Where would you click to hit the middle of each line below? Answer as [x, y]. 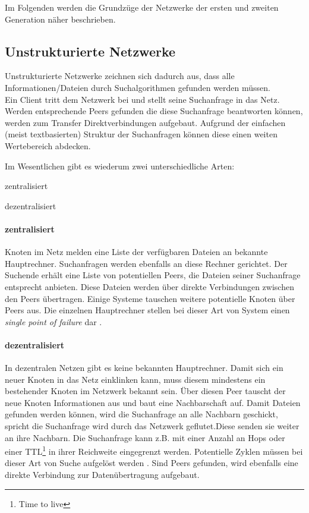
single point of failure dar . [53, 321]
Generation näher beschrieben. [60, 19]
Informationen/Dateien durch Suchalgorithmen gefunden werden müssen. [138, 87]
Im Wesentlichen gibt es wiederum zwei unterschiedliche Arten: [120, 166]
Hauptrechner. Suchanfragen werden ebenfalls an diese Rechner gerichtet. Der [146, 263]
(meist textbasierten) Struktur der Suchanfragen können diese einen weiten [141, 134]
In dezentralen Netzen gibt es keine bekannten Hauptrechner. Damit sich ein [144, 368]
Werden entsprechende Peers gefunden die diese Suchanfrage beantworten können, [154, 111]
